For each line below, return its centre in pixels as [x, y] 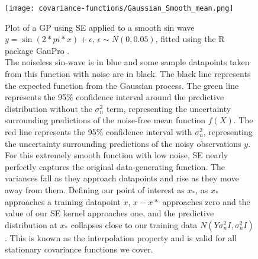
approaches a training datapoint [63, 201]
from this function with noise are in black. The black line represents [128, 74]
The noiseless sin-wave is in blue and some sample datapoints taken [127, 62]
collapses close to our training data [134, 224]
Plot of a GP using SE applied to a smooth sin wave [100, 27]
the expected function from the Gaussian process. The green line [122, 85]
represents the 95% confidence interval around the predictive [115, 97]
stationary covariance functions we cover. [79, 249]
